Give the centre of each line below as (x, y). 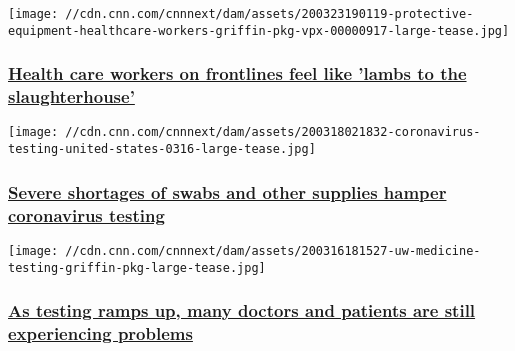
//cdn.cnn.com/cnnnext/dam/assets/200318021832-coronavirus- (273, 132)
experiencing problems (100, 333)
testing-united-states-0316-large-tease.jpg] (162, 149)
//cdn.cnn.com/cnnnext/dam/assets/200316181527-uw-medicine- (273, 250)
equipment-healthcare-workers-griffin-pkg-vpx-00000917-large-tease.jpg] (259, 30)
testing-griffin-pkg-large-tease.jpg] (137, 267)
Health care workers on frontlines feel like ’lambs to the (237, 73)
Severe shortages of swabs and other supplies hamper (227, 191)
